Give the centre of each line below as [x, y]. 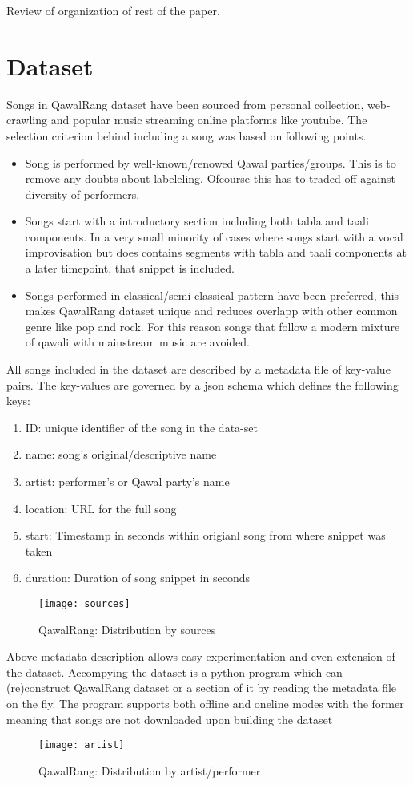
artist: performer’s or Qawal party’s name [127, 481]
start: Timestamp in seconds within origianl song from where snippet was [205, 535]
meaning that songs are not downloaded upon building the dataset [170, 719]
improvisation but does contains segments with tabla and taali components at [216, 252]
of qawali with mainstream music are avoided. [138, 342]
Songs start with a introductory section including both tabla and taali [197, 221]
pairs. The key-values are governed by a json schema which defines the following [202, 384]
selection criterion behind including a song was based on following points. [186, 135]
